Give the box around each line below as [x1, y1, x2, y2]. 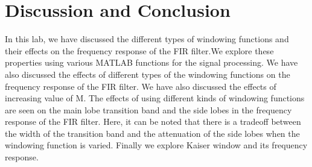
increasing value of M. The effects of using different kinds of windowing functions [5, 92, 305, 104]
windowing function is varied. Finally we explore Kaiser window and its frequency [5, 139, 308, 151]
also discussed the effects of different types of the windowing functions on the [5, 68, 290, 80]
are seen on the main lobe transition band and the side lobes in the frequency [5, 103, 292, 116]
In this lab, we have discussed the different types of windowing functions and [5, 33, 289, 45]
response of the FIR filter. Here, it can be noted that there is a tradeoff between [5, 115, 301, 128]
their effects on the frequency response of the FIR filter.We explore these [5, 44, 274, 57]
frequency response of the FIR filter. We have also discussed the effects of [5, 80, 276, 92]
